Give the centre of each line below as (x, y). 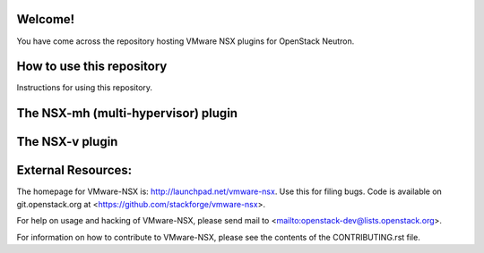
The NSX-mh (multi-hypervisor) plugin (127, 113)
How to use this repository (92, 67)
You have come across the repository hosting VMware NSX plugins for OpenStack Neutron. (186, 41)
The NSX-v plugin (67, 142)
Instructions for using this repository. (84, 88)
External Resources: (74, 170)
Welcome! (46, 19)
